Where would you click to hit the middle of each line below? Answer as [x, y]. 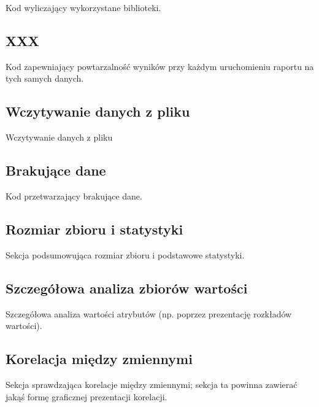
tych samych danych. [45, 78]
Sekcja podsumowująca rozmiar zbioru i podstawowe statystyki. [125, 254]
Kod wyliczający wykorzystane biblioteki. [83, 7]
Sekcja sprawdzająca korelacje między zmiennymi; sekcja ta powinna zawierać [152, 384]
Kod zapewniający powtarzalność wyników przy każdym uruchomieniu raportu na [160, 66]
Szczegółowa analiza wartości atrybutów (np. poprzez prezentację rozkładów [149, 313]
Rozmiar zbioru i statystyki [94, 229]
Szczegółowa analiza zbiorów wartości [127, 288]
